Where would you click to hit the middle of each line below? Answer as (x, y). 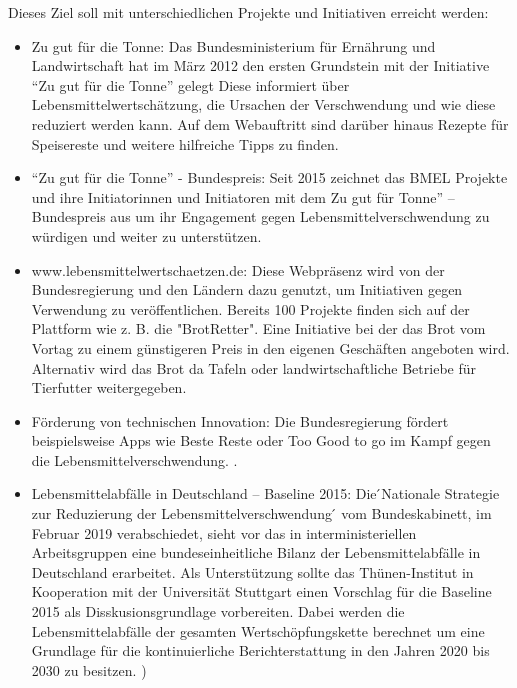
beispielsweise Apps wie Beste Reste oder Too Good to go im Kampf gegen (261, 440)
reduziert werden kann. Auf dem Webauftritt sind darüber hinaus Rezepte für (270, 123)
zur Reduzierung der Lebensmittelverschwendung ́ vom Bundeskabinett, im (261, 513)
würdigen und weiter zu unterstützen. (146, 235)
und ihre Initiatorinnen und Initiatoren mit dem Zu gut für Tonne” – (243, 196)
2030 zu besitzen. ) (89, 669)
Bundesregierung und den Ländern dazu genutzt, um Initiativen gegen (247, 289)
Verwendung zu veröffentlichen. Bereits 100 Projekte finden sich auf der (250, 308)
